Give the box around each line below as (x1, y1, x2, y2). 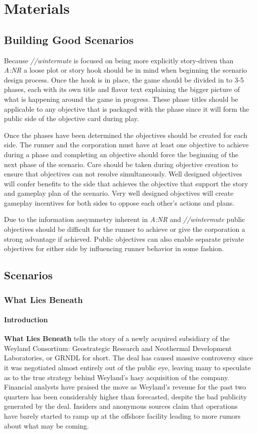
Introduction (4, 314, 48, 325)
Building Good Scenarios (4, 32, 134, 47)
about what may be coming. (4, 420, 89, 431)
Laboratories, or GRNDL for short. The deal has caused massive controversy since (4, 352, 253, 363)
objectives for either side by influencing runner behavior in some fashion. (4, 243, 224, 254)
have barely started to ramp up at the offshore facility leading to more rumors (4, 411, 241, 421)
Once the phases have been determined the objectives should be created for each (4, 130, 248, 140)
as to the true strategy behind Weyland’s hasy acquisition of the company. (4, 372, 229, 382)
